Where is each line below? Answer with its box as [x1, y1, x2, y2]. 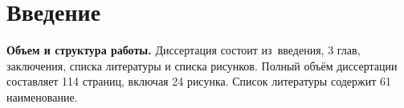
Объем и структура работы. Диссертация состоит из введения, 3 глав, [6, 42, 361, 58]
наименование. [6, 88, 78, 105]
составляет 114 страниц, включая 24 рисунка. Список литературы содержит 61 [6, 73, 392, 90]
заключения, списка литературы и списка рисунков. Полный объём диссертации [6, 57, 398, 74]
